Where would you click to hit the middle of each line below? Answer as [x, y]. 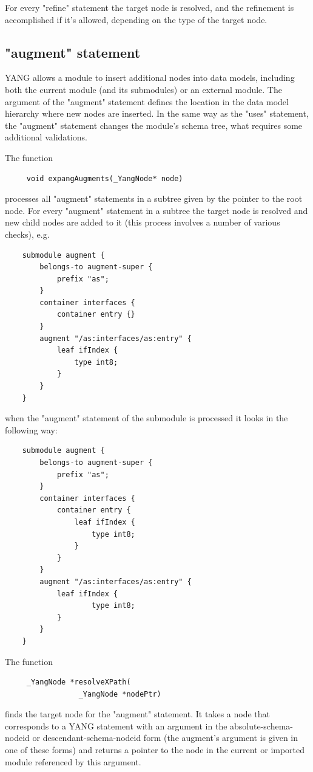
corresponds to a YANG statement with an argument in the [116, 725]
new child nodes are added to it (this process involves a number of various [143, 222]
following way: [31, 429]
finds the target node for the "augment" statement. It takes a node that [137, 714]
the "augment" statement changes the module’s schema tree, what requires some [154, 125]
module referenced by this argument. [73, 761]
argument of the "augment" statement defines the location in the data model [147, 101]
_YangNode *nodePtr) [120, 694]
